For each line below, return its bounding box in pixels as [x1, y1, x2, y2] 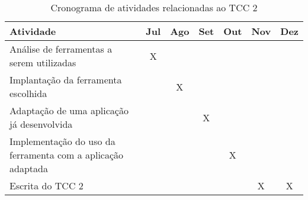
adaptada [9, 162, 48, 175]
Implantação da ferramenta [9, 73, 122, 86]
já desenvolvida [9, 117, 73, 131]
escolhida [9, 86, 47, 100]
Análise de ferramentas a [9, 42, 113, 56]
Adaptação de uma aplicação [9, 104, 129, 117]
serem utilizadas [9, 56, 76, 69]
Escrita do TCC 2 [9, 179, 84, 192]
